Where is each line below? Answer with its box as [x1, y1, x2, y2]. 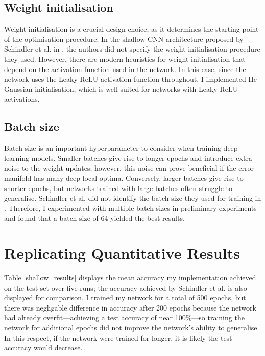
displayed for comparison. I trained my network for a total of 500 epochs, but [4, 292, 246, 303]
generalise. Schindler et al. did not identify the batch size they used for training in [4, 193, 261, 203]
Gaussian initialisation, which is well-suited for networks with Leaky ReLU [4, 83, 238, 94]
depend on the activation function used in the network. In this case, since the [4, 63, 246, 74]
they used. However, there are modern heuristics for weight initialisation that [4, 53, 246, 64]
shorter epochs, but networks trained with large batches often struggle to [4, 182, 233, 193]
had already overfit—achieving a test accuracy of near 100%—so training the [4, 312, 245, 323]
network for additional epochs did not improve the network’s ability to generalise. [4, 322, 259, 333]
